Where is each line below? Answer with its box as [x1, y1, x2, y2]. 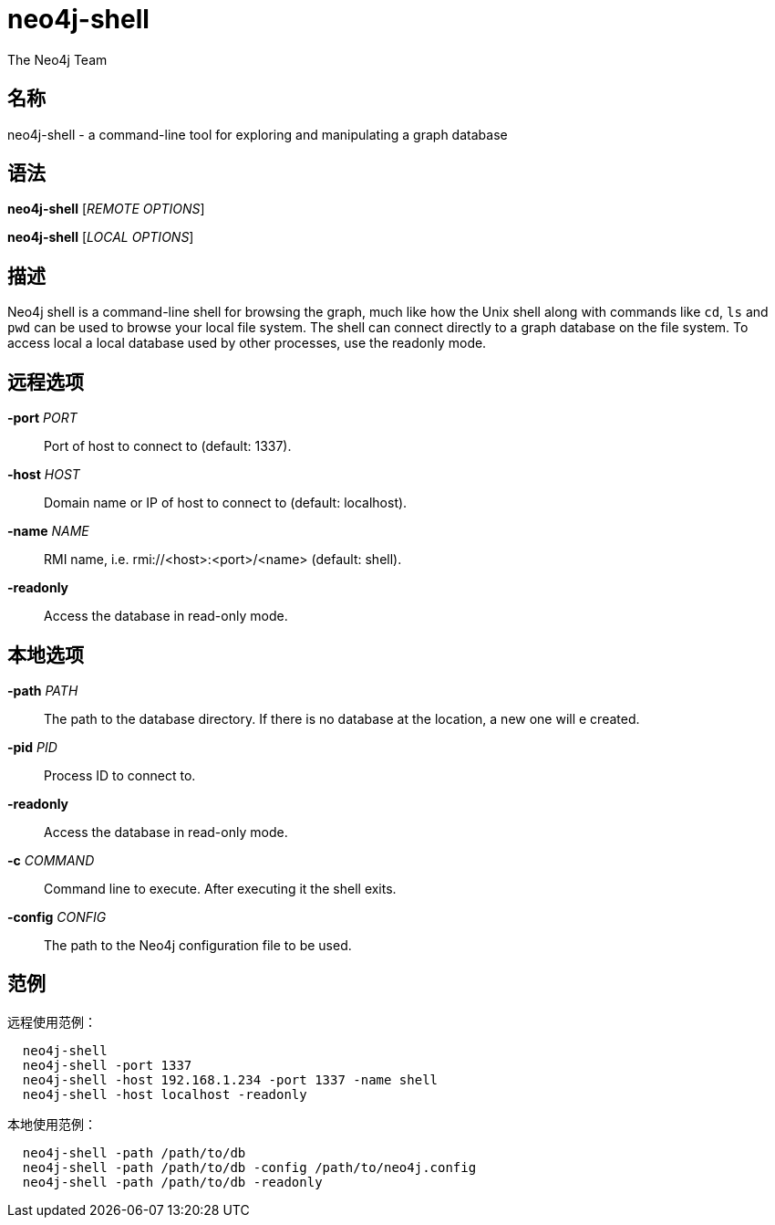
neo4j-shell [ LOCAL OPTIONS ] [7, 229, 194, 246]
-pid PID [7, 738, 57, 755]
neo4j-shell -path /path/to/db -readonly [22, 1174, 323, 1189]
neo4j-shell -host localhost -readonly [22, 1086, 307, 1102]
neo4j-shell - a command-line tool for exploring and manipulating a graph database [7, 126, 508, 142]
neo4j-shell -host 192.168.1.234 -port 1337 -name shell [22, 1072, 439, 1087]
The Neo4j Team [7, 51, 108, 68]
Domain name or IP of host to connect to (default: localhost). [44, 495, 408, 511]
